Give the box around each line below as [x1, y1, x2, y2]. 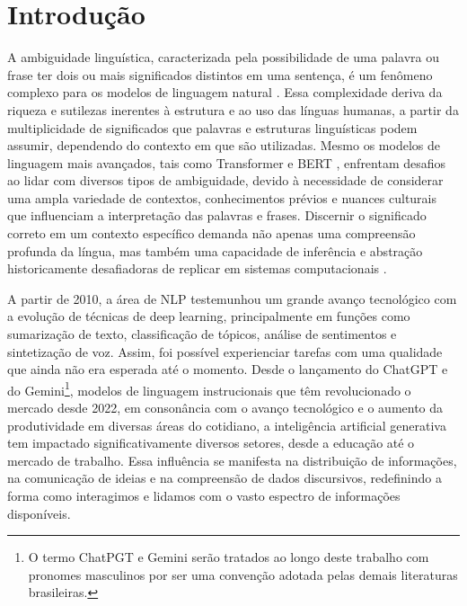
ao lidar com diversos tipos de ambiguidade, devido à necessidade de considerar [7, 171, 444, 190]
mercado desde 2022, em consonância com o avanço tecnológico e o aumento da [7, 398, 444, 417]
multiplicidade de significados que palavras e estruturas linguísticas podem [7, 118, 418, 137]
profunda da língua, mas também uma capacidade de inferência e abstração [7, 241, 423, 260]
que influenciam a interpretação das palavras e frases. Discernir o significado [7, 206, 427, 225]
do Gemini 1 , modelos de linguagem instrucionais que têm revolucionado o [7, 378, 411, 399]
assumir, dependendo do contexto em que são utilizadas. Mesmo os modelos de [7, 136, 440, 155]
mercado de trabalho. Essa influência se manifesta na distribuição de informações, [7, 450, 457, 469]
